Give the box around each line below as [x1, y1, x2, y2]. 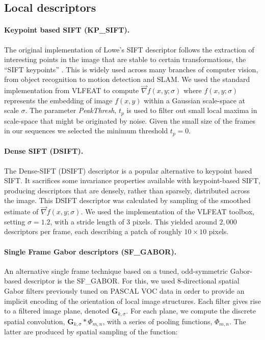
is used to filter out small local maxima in [126, 105, 257, 116]
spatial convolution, [4, 316, 65, 326]
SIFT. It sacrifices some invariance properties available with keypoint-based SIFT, [4, 175, 260, 186]
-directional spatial [181, 275, 240, 286]
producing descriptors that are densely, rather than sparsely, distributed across [4, 185, 250, 195]
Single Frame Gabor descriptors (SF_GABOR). [4, 246, 177, 257]
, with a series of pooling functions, [102, 316, 213, 326]
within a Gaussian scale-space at [144, 95, 246, 105]
